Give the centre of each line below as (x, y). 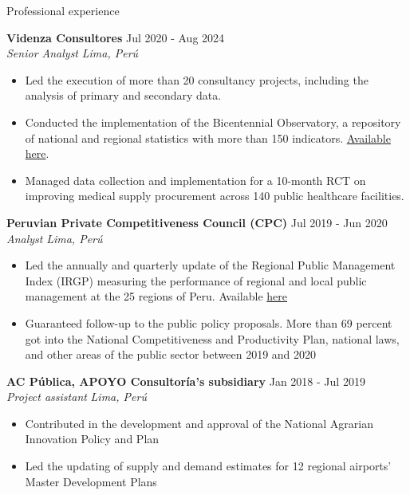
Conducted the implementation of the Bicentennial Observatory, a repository (213, 122)
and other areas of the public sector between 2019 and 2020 (171, 354)
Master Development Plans (91, 481)
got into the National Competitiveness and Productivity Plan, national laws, (212, 338)
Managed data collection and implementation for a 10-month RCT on (195, 180)
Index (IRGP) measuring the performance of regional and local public (196, 280)
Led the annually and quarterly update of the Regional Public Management (210, 265)
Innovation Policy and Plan (92, 439)
